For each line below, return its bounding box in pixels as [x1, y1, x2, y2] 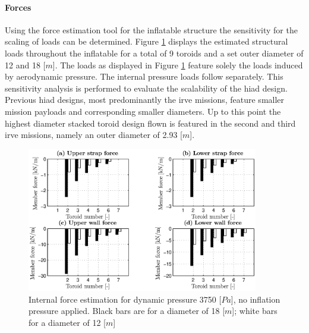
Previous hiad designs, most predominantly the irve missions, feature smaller [5, 93, 285, 106]
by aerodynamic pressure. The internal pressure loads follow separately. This [5, 70, 283, 83]
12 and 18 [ [5, 58, 46, 71]
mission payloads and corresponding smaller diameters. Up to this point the [5, 105, 281, 117]
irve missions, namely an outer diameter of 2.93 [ [5, 128, 183, 141]
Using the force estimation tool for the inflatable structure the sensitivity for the [5, 23, 298, 36]
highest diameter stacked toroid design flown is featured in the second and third [5, 117, 296, 129]
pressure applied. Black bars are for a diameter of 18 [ [29, 304, 225, 317]
